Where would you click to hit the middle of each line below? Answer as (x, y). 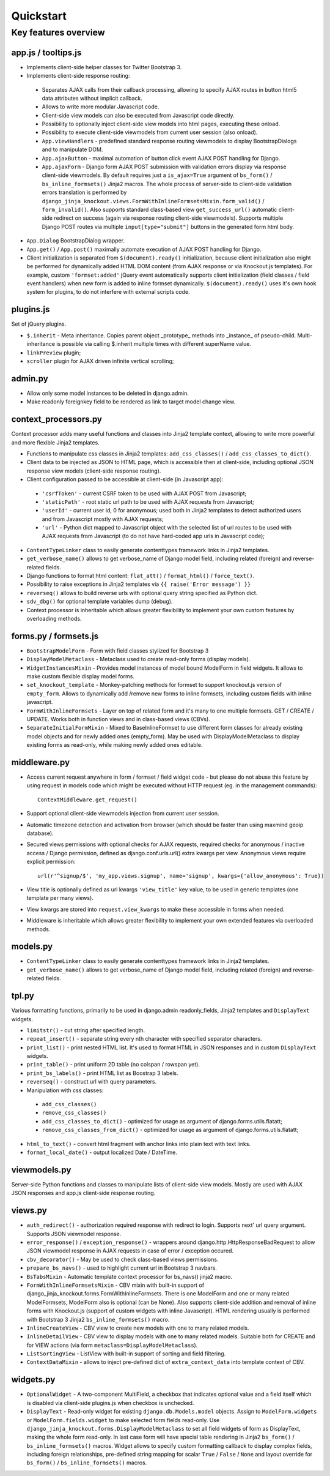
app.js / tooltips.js (46, 52)
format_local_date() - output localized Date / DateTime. (102, 1152)
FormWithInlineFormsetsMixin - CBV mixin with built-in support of (116, 1285)
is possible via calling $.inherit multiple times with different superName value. (154, 344)
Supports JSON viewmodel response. (74, 1234)
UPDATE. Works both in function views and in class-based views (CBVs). (118, 719)
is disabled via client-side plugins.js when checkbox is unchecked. (110, 1403)
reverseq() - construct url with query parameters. (92, 1082)
